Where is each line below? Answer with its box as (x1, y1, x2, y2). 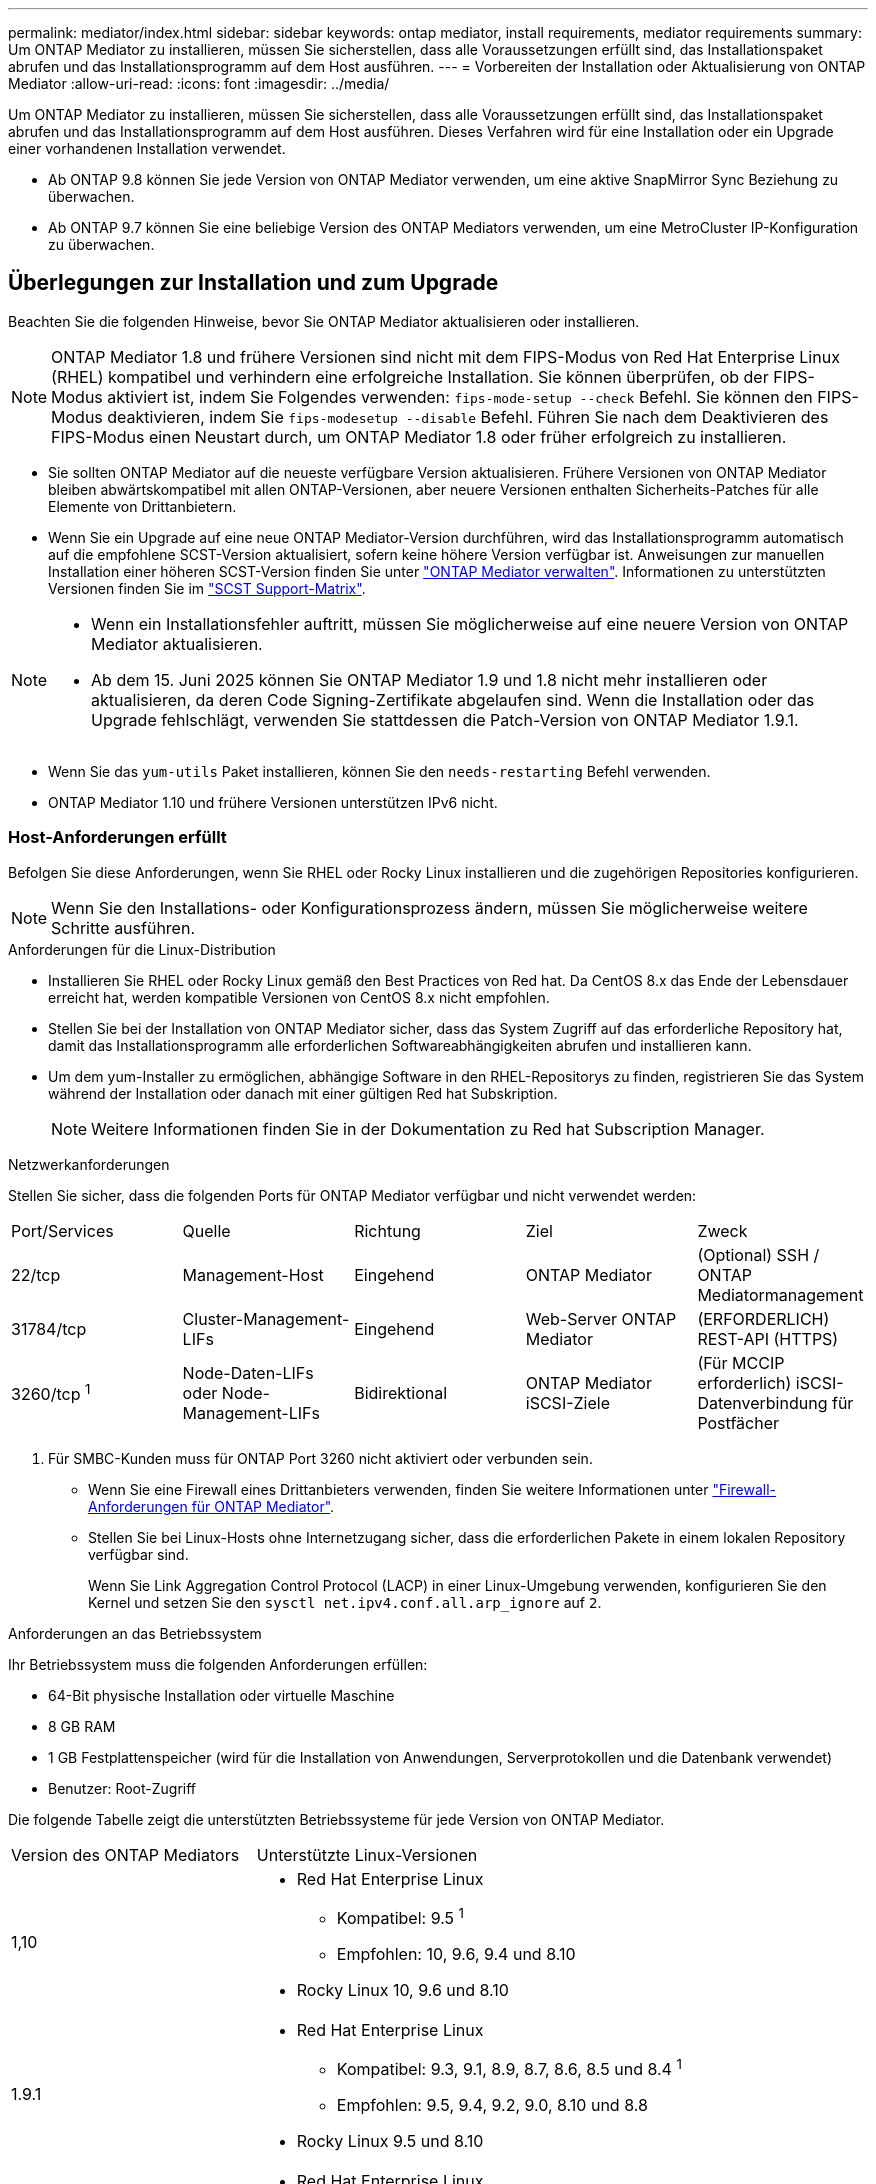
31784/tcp (11, 1318, 87, 1339)
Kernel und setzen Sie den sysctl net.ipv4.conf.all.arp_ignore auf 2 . (88, 1593, 602, 1611)
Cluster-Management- (182, 1308, 350, 1329)
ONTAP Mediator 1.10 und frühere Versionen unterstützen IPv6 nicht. (48, 793, 498, 811)
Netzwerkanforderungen (8, 1155, 170, 1173)
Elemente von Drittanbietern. (48, 497, 237, 515)
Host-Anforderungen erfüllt (8, 827, 227, 848)
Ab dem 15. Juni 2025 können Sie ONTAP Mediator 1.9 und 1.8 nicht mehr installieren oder (91, 669, 768, 690)
